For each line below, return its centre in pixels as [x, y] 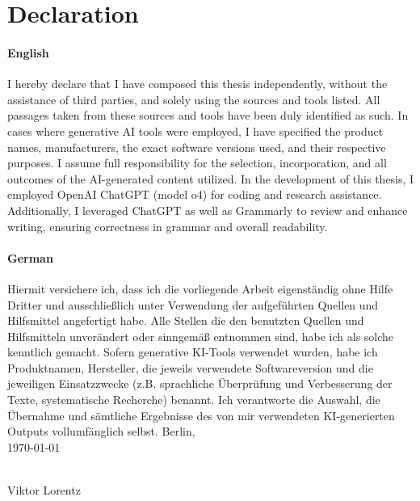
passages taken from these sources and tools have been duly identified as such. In [208, 115]
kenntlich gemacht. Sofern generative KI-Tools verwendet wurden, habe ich [193, 352]
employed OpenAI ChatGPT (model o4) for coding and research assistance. [195, 194]
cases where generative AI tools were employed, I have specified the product [195, 131]
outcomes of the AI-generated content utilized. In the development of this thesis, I [211, 178]
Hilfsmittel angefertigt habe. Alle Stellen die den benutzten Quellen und [186, 320]
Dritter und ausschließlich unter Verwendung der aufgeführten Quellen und [193, 304]
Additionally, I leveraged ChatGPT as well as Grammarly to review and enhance [208, 210]
